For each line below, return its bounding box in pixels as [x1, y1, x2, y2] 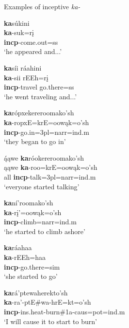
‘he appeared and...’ [4, 46, 62, 56]
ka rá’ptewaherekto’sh [4, 287, 68, 297]
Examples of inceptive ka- [4, 1, 81, 11]
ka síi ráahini [4, 62, 42, 73]
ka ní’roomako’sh [4, 198, 53, 208]
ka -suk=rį [4, 27, 34, 37]
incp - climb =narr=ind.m [4, 217, 77, 227]
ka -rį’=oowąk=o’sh [4, 207, 62, 217]
